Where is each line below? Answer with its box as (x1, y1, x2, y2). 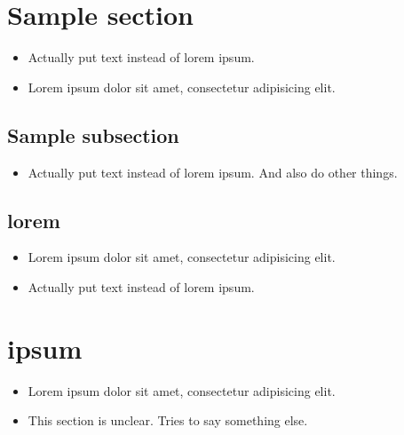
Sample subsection (7, 121, 179, 148)
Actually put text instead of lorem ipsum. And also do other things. (28, 162, 398, 181)
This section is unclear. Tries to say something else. (28, 411, 308, 430)
